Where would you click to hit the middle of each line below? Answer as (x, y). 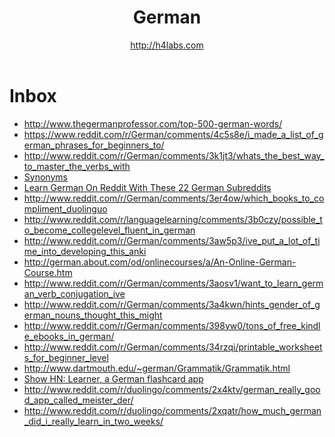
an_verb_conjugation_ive (74, 293)
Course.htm (48, 272)
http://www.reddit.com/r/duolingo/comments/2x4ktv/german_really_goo (172, 389)
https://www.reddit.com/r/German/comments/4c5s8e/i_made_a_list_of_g (173, 134)
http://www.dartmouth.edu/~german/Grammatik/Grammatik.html (157, 368)
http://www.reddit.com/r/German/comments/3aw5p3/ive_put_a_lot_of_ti (172, 240)
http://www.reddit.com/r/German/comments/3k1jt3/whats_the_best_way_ (174, 155)
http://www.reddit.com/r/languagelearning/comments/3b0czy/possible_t (173, 219)
